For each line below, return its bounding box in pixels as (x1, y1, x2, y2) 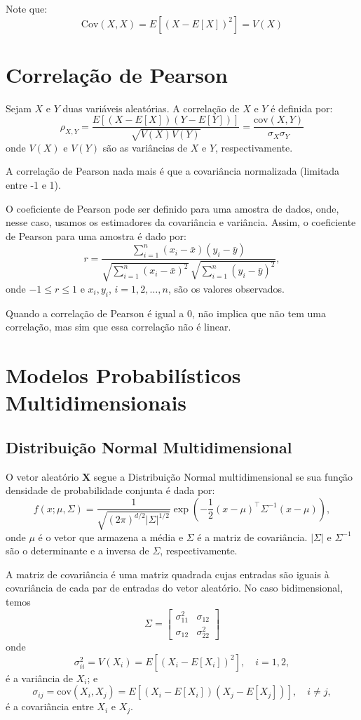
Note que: (6, 1, 48, 15)
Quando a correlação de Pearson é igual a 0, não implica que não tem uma (6, 305, 326, 320)
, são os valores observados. (168, 281, 285, 295)
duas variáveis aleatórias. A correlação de (62, 100, 240, 115)
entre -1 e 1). (6, 177, 61, 192)
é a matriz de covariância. (197, 529, 308, 544)
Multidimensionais (6, 388, 187, 417)
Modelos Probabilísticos (6, 360, 241, 389)
